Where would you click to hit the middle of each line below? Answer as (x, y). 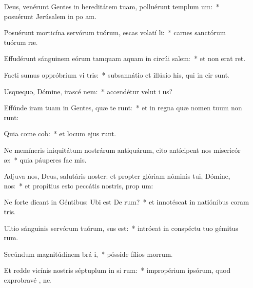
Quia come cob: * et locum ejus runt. (60, 134)
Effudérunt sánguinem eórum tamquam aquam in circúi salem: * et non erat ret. (125, 58)
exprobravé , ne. (28, 279)
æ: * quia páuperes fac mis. (45, 159)
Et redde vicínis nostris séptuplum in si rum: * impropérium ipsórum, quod (117, 270)
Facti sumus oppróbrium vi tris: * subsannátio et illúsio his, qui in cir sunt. (117, 74)
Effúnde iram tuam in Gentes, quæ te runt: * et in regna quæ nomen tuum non (123, 108)
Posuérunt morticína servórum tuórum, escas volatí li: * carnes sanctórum (115, 32)
